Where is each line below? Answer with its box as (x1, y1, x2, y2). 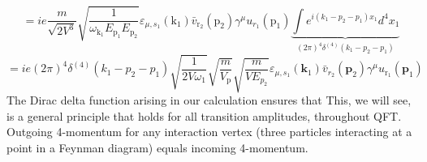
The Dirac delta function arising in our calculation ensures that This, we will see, (6, 92, 412, 109)
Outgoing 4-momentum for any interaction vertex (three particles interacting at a (6, 123, 412, 140)
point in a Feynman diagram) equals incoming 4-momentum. (6, 139, 308, 156)
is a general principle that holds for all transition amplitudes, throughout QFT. (6, 107, 402, 124)
